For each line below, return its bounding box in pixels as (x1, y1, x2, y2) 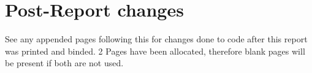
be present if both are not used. (5, 56, 124, 69)
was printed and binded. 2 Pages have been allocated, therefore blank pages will (5, 44, 305, 57)
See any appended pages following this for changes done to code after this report (5, 33, 308, 45)
